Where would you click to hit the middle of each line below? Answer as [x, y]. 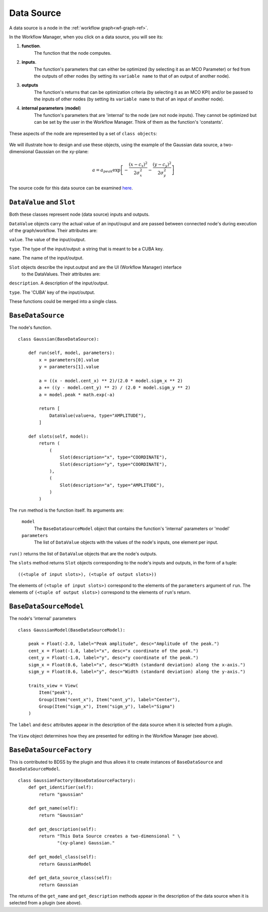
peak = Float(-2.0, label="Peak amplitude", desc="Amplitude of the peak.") [124, 644]
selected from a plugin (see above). [45, 903]
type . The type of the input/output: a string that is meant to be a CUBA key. [86, 249]
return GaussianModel [65, 864]
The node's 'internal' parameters [43, 619]
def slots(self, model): [58, 436]
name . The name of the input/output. [46, 258]
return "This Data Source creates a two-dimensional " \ [110, 836]
